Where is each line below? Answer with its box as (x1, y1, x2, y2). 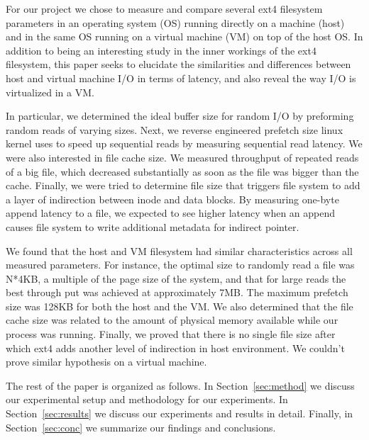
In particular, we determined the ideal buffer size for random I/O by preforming (6, 108, 354, 123)
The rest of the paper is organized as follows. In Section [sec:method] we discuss (6, 378, 355, 393)
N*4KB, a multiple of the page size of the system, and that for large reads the (6, 271, 346, 286)
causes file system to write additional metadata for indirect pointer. (6, 219, 299, 234)
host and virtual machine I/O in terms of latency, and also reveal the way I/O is (6, 70, 356, 85)
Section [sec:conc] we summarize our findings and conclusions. (6, 419, 276, 434)
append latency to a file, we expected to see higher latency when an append (6, 205, 336, 220)
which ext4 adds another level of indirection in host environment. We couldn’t (6, 340, 345, 355)
